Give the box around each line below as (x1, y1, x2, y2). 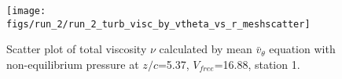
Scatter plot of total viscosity (6, 41, 147, 57)
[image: (6, 5, 46, 16)
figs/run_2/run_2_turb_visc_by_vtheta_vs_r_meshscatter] (6, 18, 311, 30)
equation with (269, 41, 336, 57)
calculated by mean (159, 41, 252, 57)
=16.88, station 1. (214, 56, 300, 72)
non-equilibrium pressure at (6, 56, 139, 72)
